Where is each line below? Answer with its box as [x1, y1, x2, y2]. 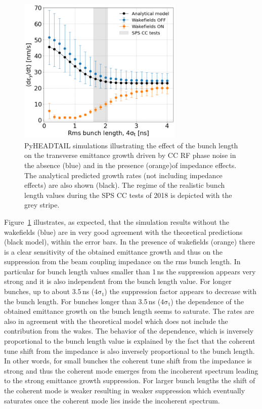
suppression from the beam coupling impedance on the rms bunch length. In [4, 256, 241, 267]
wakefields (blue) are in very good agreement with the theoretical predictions [4, 226, 243, 237]
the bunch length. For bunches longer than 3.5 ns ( [4, 296, 161, 306]
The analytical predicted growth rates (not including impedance [24, 170, 223, 180]
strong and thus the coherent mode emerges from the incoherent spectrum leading [4, 365, 258, 376]
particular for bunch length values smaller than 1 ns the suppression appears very [4, 266, 256, 276]
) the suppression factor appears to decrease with [104, 286, 257, 297]
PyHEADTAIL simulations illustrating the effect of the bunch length [24, 140, 238, 150]
